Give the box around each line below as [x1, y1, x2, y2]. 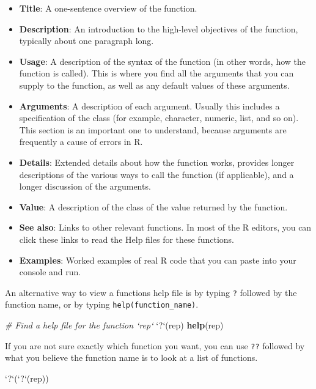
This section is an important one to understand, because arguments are [19, 123, 287, 136]
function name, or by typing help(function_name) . [5, 298, 199, 311]
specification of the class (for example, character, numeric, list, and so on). [19, 111, 299, 124]
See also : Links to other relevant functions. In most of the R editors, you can [19, 221, 312, 234]
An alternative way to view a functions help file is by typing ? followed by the [5, 286, 297, 298]
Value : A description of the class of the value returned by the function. [19, 200, 288, 213]
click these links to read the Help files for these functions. [19, 232, 235, 245]
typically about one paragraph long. [19, 34, 154, 47]
